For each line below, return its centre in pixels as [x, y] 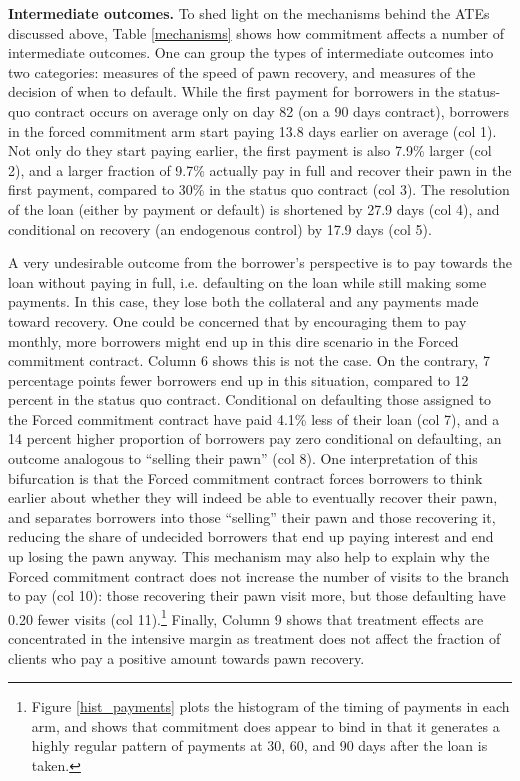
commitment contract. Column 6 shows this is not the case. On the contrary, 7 [249, 360]
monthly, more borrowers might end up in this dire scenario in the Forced [233, 340]
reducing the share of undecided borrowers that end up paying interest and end [251, 536]
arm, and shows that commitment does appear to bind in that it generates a [265, 725]
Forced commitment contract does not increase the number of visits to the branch [259, 575]
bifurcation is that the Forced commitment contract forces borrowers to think [245, 477]
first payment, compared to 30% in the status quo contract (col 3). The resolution [259, 189]
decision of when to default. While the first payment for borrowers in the [231, 91]
